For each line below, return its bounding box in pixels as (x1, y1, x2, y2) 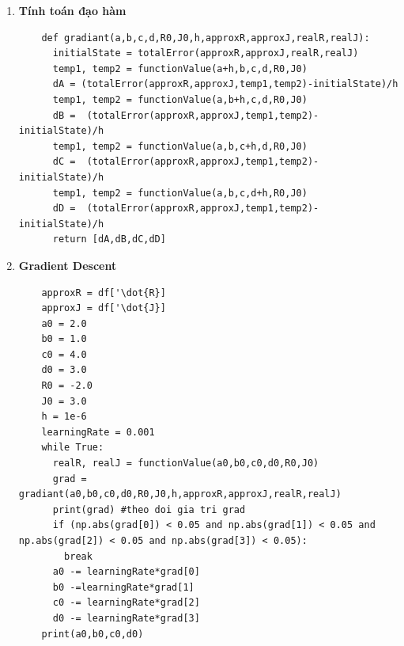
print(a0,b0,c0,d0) (41, 628, 144, 640)
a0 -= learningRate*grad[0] (52, 566, 200, 578)
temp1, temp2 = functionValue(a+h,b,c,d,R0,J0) (52, 63, 308, 74)
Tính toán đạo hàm (18, 2, 126, 18)
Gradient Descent (18, 256, 117, 273)
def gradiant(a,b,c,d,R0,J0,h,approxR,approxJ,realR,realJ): (41, 32, 370, 44)
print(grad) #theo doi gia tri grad (52, 503, 246, 515)
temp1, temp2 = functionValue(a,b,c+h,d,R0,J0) (52, 140, 308, 152)
